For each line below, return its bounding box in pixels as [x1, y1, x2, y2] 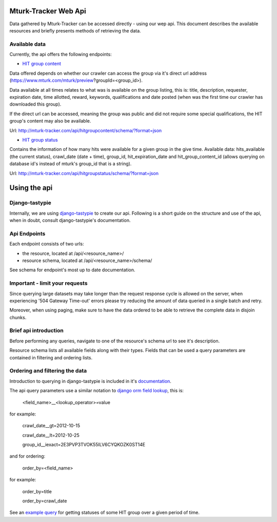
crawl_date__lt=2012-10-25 [22, 432, 80, 438]
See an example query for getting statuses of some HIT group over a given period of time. [9, 510, 200, 516]
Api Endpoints [9, 230, 46, 237]
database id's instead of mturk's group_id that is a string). [9, 161, 132, 167]
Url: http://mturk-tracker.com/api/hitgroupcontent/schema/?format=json [9, 127, 162, 133]
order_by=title [22, 488, 52, 494]
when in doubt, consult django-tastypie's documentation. [9, 217, 131, 223]
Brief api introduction [9, 327, 64, 334]
